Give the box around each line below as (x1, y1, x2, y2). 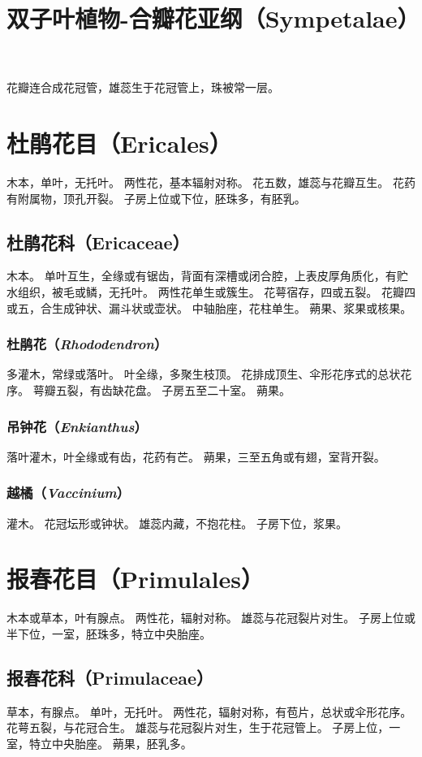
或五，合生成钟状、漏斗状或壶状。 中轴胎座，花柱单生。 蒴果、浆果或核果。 (6, 299, 412, 316)
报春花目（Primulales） (6, 562, 265, 595)
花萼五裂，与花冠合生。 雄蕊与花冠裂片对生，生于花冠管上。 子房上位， (6, 719, 390, 736)
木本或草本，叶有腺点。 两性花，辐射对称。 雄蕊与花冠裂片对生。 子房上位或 (6, 609, 416, 626)
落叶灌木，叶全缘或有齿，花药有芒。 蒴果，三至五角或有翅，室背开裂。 (6, 448, 385, 465)
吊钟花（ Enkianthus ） (6, 416, 148, 436)
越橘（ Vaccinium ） (6, 482, 131, 503)
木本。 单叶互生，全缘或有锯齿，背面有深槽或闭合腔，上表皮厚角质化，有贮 (6, 267, 408, 284)
